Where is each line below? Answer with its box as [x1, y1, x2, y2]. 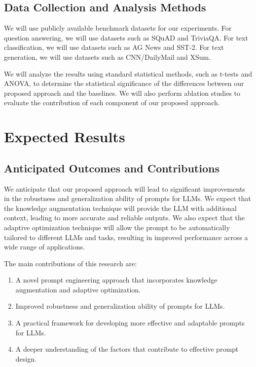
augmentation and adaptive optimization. [15, 284, 141, 294]
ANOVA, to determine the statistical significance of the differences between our [4, 78, 244, 88]
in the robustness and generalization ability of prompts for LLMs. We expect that [4, 193, 251, 204]
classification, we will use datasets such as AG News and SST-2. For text [4, 42, 224, 52]
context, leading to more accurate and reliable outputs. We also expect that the [4, 212, 245, 223]
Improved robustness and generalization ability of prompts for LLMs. [15, 301, 225, 311]
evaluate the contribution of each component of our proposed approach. [4, 97, 220, 108]
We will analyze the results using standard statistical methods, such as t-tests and [4, 68, 252, 79]
